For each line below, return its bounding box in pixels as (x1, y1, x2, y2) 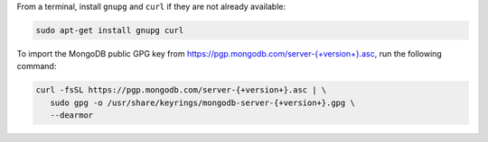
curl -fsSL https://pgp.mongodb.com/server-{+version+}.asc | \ (35, 85, 327, 95)
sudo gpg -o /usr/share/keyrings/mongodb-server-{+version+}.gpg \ (50, 97, 356, 108)
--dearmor (50, 111, 94, 120)
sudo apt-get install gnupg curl (35, 25, 184, 35)
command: (16, 61, 57, 72)
